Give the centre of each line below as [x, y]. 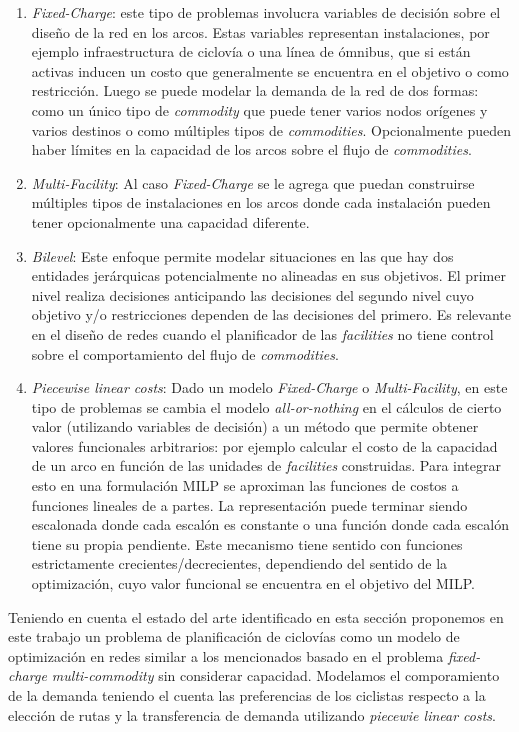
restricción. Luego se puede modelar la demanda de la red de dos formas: [255, 90]
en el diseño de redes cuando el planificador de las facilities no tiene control [262, 333]
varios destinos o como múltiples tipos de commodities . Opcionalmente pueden [271, 129]
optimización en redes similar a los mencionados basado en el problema [226, 655]
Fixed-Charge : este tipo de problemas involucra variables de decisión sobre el [266, 12]
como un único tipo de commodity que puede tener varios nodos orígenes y [259, 109]
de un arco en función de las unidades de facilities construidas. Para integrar [266, 465]
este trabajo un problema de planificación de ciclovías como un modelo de [234, 636]
